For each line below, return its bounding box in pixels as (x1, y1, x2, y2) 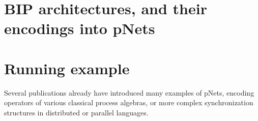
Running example (4, 57, 130, 78)
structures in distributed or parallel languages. (4, 107, 149, 117)
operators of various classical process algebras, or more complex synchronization (4, 97, 253, 108)
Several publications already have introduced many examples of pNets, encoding (4, 87, 254, 98)
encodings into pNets (4, 18, 155, 39)
